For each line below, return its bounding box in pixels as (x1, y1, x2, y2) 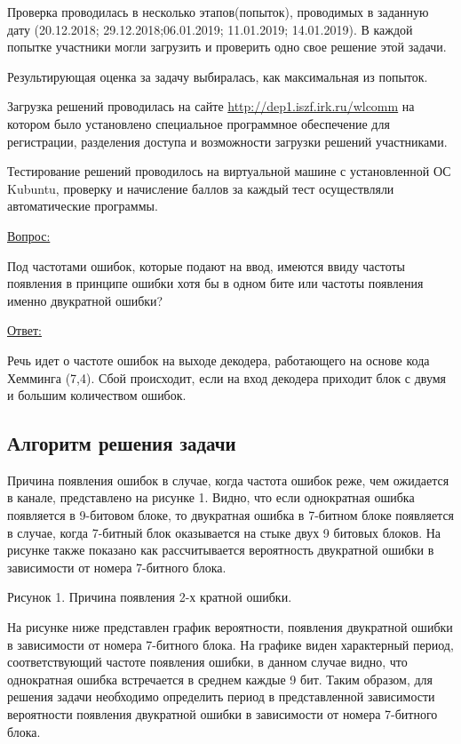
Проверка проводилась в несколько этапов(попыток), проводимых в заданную (7, 3, 429, 20)
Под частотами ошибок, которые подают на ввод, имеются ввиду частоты (7, 256, 406, 275)
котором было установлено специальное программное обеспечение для (7, 114, 390, 132)
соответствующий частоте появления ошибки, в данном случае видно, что (7, 652, 408, 671)
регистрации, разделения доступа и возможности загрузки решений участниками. (7, 132, 448, 150)
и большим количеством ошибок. (7, 386, 187, 404)
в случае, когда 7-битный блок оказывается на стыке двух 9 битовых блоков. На (7, 523, 441, 541)
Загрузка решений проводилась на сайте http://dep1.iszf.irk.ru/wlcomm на (7, 97, 415, 116)
